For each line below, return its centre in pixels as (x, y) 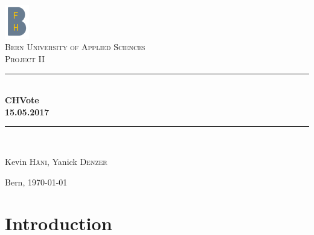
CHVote (22, 100)
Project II (25, 59)
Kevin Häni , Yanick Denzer (56, 161)
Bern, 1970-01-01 (36, 182)
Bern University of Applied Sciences (75, 47)
